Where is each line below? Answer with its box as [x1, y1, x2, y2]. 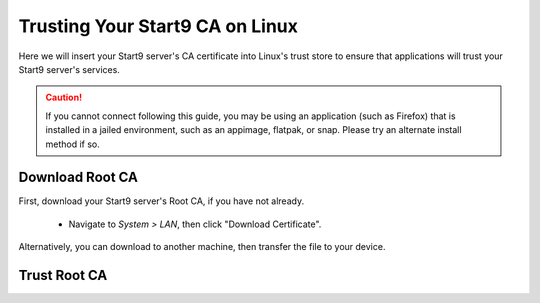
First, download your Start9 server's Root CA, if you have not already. [18, 195, 305, 207]
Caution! [45, 91, 83, 104]
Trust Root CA [18, 267, 108, 284]
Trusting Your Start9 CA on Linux [18, 15, 299, 37]
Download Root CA [18, 169, 139, 186]
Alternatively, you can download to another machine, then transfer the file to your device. [18, 241, 386, 253]
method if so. [45, 138, 100, 150]
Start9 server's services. [18, 63, 120, 75]
